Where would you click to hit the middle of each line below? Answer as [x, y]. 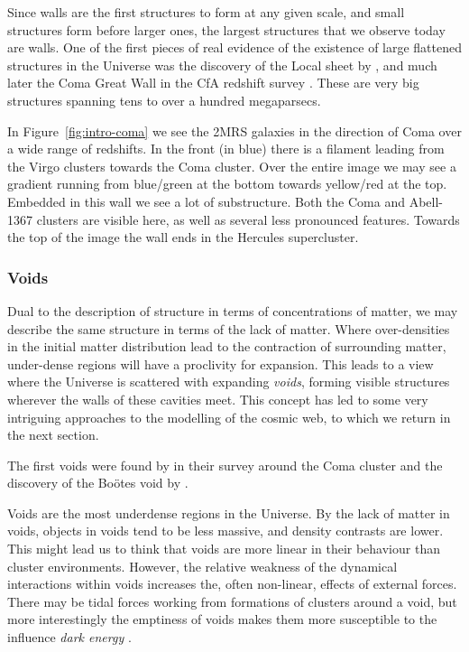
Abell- [426, 201]
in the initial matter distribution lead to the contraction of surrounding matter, [227, 346]
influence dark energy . [69, 637]
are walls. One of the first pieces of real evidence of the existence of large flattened [235, 47]
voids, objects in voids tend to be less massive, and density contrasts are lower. [225, 531]
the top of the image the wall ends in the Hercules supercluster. [183, 237]
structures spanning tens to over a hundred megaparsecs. [164, 100]
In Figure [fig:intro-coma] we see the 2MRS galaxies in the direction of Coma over [234, 130]
